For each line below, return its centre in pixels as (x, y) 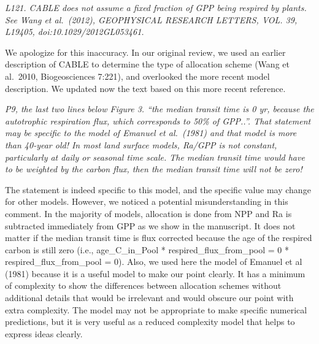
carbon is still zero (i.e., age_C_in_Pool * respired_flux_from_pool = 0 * (147, 249)
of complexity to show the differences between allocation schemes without (143, 285)
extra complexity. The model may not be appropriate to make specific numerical (156, 309)
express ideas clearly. (44, 333)
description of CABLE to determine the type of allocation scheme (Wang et (147, 64)
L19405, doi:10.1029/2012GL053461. (75, 32)
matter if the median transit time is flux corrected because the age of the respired (159, 238)
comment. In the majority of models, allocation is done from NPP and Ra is (148, 213)
